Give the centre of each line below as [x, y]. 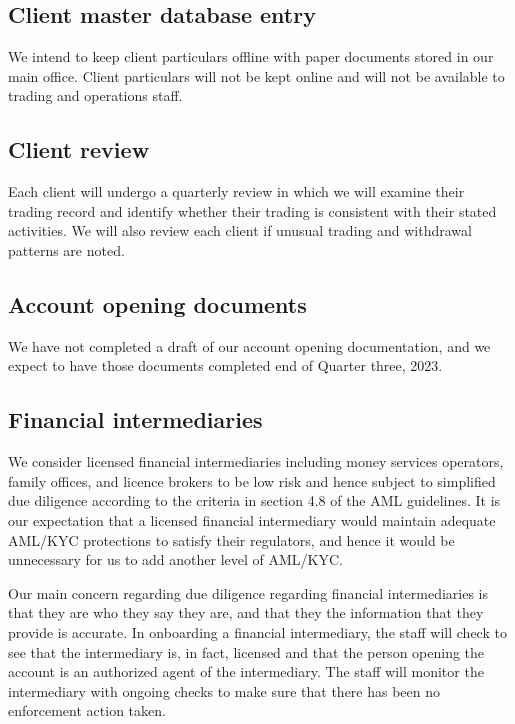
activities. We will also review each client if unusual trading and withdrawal [240, 230]
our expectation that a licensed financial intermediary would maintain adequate [252, 519]
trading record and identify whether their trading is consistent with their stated [252, 210]
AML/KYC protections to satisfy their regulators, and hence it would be [231, 539]
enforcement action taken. [87, 710]
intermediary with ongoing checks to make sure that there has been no [224, 690]
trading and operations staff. [95, 95]
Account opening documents [157, 303]
